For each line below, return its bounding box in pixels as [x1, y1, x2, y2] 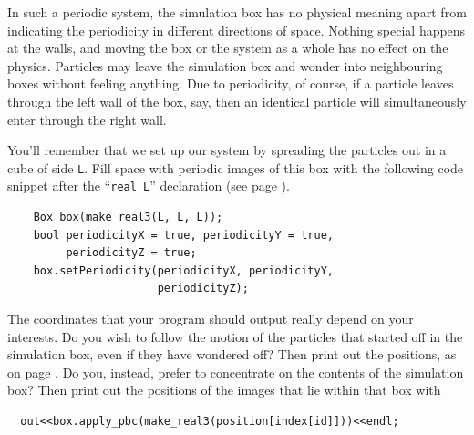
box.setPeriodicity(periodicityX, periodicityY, [33, 264, 334, 277]
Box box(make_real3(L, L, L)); [33, 211, 223, 224]
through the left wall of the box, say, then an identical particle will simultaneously [7, 91, 467, 110]
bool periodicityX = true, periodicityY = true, [33, 228, 334, 242]
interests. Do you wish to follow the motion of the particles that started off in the [7, 326, 463, 346]
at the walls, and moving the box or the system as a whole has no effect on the [7, 38, 448, 57]
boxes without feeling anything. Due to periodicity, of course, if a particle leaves [7, 74, 454, 93]
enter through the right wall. [7, 109, 167, 129]
